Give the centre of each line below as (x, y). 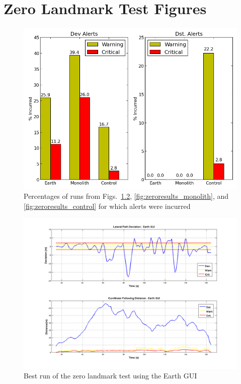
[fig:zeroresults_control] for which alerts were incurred (107, 206)
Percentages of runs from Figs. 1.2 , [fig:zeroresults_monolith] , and (126, 196)
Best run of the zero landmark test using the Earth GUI (110, 376)
